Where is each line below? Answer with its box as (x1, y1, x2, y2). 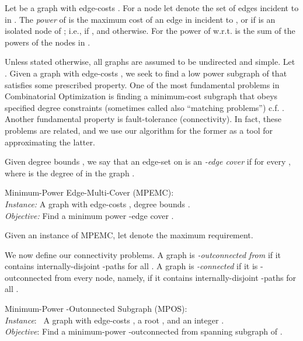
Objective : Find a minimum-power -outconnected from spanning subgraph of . (5, 325, 283, 337)
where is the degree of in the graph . (5, 166, 135, 179)
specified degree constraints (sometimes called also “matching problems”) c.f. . (5, 101, 284, 113)
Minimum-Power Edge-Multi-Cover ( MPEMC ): (5, 186, 174, 199)
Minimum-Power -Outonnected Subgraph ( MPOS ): (5, 302, 187, 315)
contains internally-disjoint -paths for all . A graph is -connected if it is (5, 260, 258, 272)
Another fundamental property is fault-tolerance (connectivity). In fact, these (5, 113, 282, 125)
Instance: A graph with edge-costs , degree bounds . (5, 197, 190, 210)
